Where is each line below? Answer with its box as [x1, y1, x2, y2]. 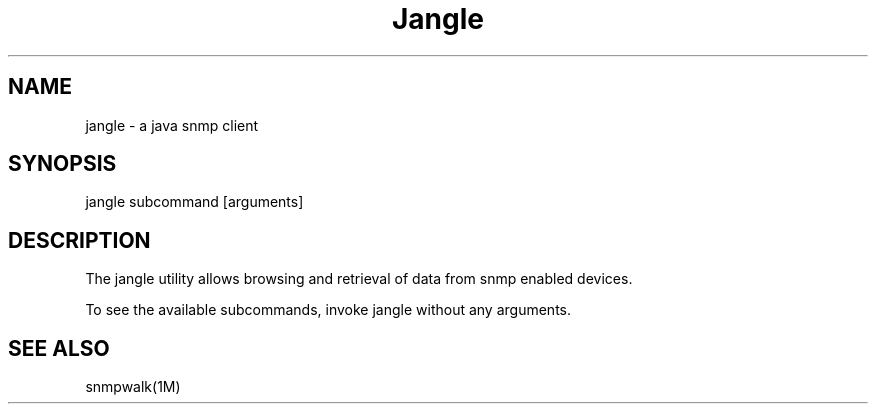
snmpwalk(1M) [85, 378, 181, 396]
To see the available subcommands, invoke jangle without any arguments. [85, 301, 571, 319]
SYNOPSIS [8, 151, 117, 177]
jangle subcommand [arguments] [85, 193, 304, 211]
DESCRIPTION [8, 227, 151, 253]
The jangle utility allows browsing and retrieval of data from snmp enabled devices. [85, 270, 633, 288]
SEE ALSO [8, 335, 110, 361]
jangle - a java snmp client [85, 116, 259, 134]
